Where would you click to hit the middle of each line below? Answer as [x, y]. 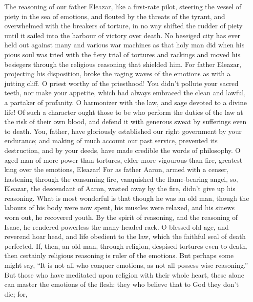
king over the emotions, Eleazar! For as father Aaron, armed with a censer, [116, 169]
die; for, [16, 293]
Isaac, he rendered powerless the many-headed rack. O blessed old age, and [117, 226]
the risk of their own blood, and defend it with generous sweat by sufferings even [126, 121]
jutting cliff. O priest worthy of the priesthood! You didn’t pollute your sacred [122, 83]
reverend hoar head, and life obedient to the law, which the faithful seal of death [125, 236]
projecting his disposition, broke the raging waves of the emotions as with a [117, 74]
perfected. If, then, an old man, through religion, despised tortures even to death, [126, 246]
